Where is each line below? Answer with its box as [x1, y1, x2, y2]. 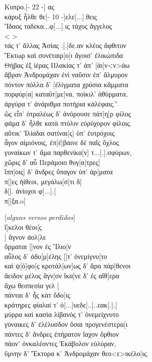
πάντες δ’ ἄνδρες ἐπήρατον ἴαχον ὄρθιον [4, 328, 119, 339]
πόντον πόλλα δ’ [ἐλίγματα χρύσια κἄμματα [4, 79, 128, 89]
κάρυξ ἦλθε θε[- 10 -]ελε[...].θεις [4, 11, 97, 21]
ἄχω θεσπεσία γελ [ [4, 280, 59, 290]
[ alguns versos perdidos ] [4, 212, 76, 222]
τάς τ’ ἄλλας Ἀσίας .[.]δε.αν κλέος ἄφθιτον [4, 40, 126, 51]
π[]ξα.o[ [4, 195, 26, 206]
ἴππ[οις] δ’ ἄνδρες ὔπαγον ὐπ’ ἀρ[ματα [4, 166, 113, 177]
